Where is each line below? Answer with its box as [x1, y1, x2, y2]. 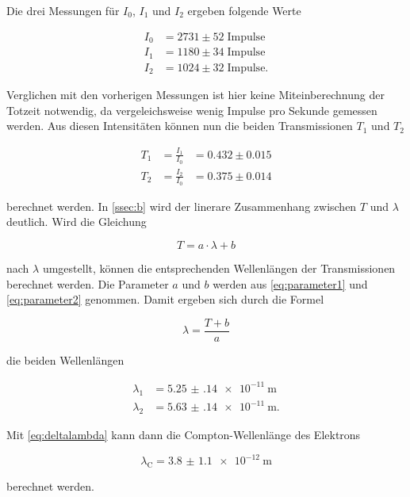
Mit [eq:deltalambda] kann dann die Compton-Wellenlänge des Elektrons [6, 426, 361, 443]
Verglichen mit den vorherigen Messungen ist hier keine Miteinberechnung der [6, 86, 385, 103]
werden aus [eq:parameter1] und [213, 275, 368, 292]
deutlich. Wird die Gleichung [6, 213, 147, 230]
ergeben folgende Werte [187, 2, 301, 18]
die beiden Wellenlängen [6, 351, 125, 368]
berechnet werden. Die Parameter [6, 275, 169, 292]
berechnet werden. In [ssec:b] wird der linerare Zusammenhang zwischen [6, 197, 357, 214]
